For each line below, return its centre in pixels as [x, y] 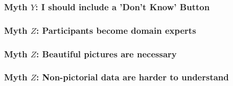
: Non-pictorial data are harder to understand [133, 77]
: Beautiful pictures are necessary [107, 53]
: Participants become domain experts [116, 30]
